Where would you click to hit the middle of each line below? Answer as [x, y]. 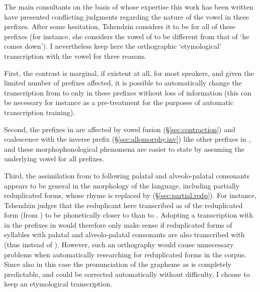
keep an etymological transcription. [58, 284]
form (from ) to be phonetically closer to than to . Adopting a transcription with [129, 215]
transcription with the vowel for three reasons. [75, 56]
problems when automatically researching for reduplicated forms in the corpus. [125, 254]
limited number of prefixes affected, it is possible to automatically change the [123, 83]
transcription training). [40, 112]
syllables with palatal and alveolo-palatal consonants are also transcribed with [124, 234]
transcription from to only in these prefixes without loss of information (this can [128, 92]
